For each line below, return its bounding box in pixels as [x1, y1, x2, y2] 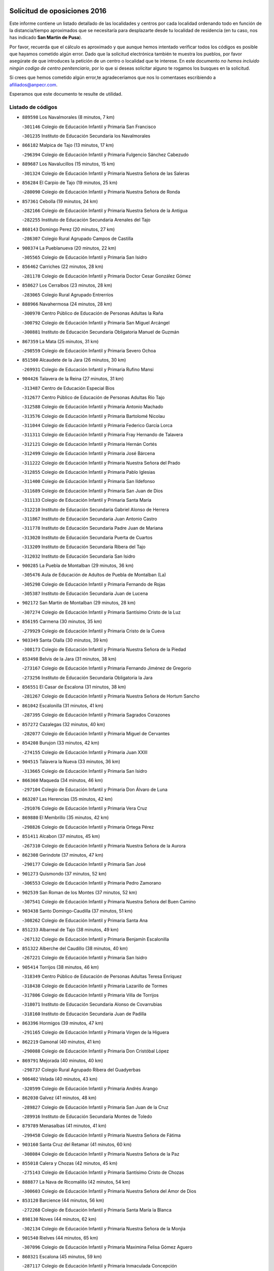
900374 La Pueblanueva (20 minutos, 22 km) [22, 245, 117, 251]
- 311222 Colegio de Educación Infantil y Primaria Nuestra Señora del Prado [22, 460, 181, 466]
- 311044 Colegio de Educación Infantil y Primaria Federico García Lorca [22, 422, 173, 429]
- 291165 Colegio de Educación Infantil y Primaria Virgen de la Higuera [22, 1030, 169, 1036]
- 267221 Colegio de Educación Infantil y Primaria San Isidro [22, 955, 147, 961]
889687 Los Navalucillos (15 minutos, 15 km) [22, 161, 115, 167]
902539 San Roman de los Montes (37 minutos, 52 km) [22, 889, 137, 895]
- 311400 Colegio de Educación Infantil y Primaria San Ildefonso [22, 478, 155, 485]
